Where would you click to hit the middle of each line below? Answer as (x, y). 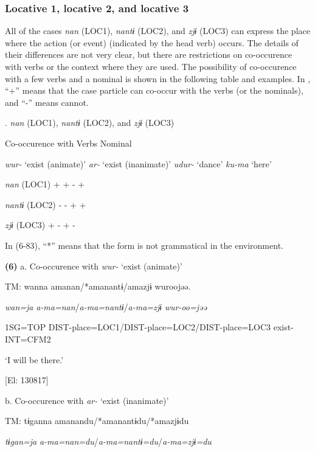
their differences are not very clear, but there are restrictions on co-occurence (149, 54)
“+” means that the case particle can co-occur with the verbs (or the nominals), (154, 90)
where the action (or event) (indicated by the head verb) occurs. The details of (152, 42)
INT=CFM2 (28, 339)
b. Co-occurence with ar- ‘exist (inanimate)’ (87, 400)
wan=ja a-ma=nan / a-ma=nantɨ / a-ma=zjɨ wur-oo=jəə (106, 306)
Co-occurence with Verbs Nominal (68, 143)
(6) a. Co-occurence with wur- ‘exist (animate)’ (94, 266)
